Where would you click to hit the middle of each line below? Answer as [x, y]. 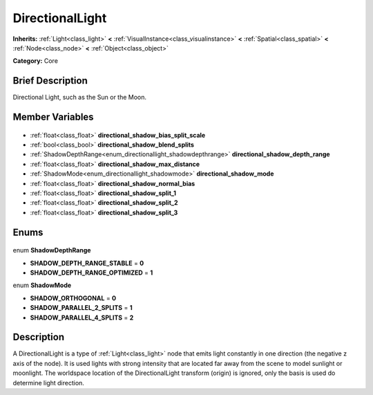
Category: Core [36, 61]
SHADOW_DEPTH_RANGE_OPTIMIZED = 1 [92, 273]
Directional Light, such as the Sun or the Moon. [80, 98]
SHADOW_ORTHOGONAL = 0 [73, 298]
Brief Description [50, 81]
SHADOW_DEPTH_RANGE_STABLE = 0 [87, 263]
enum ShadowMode [42, 285]
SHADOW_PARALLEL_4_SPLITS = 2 [82, 318]
